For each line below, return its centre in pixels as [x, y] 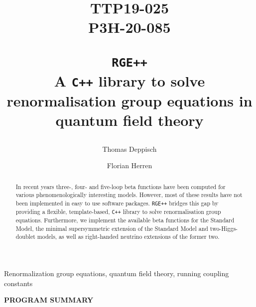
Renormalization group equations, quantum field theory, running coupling [117, 273]
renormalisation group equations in [129, 101]
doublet [25, 237]
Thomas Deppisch [129, 149]
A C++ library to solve [129, 80]
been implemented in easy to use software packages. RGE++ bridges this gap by [117, 203]
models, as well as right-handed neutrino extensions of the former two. [128, 237]
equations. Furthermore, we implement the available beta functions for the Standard [125, 220]
